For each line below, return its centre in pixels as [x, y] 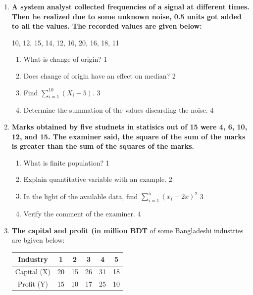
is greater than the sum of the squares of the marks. [103, 146]
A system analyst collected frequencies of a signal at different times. [130, 6]
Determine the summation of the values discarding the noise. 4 [119, 110]
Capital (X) [33, 272]
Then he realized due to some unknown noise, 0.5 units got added [126, 16]
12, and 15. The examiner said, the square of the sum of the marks [128, 136]
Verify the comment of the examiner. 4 [82, 214]
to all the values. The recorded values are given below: [107, 26]
